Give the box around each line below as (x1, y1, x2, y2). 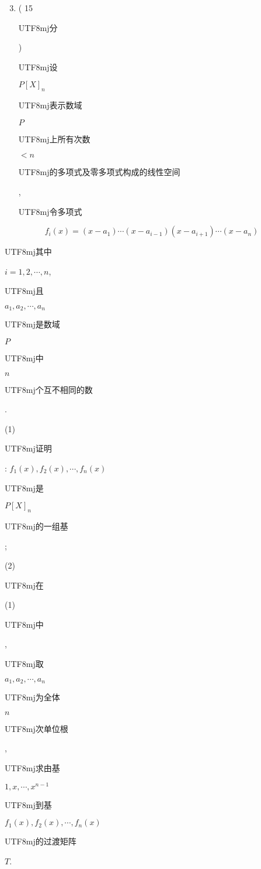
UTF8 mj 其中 (5, 245, 52, 258)
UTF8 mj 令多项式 (18, 205, 82, 217)
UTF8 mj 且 (5, 285, 44, 297)
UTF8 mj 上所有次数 (18, 132, 91, 145)
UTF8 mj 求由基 (5, 761, 60, 774)
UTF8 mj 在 (5, 579, 44, 591)
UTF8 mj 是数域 (5, 318, 60, 330)
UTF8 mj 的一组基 (5, 519, 68, 532)
